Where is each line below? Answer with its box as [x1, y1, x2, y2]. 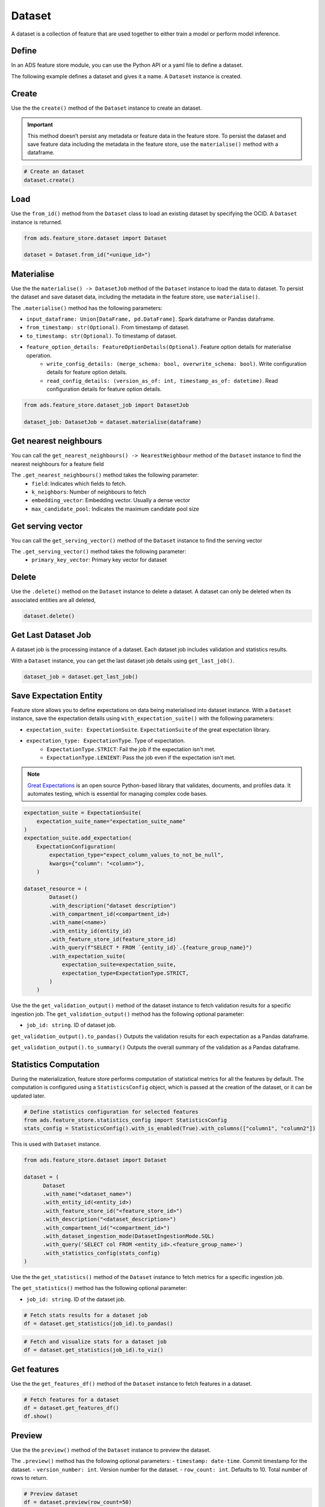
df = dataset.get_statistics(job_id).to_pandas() [23, 1320, 173, 1327]
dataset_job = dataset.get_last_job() [23, 673, 138, 680]
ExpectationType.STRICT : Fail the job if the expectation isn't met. [46, 745, 216, 753]
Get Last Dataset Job [11, 630, 91, 640]
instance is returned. [11, 218, 63, 225]
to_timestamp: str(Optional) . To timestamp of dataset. [26, 332, 177, 339]
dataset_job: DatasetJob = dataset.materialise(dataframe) [23, 418, 202, 425]
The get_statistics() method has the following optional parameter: [11, 1285, 188, 1292]
